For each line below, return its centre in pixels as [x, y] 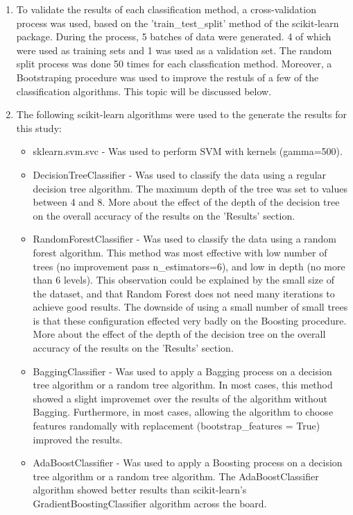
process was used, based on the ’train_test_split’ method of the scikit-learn [178, 23]
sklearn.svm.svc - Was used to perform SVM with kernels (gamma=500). [188, 151]
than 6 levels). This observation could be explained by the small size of [183, 280]
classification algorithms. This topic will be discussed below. [144, 91]
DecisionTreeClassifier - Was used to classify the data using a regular [180, 174]
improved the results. [78, 439]
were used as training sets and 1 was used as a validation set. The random [174, 50]
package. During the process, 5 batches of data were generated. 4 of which [174, 36]
